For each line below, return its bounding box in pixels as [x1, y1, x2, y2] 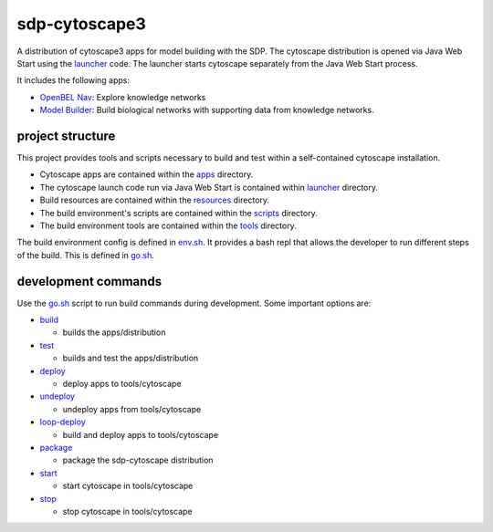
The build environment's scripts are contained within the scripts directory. [39, 207, 319, 218]
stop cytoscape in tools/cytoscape [62, 506, 193, 516]
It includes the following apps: [16, 75, 130, 86]
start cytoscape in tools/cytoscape [62, 480, 194, 492]
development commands [16, 274, 163, 289]
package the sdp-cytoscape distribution [62, 454, 214, 465]
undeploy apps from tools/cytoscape [62, 403, 202, 414]
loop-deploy [39, 416, 86, 428]
